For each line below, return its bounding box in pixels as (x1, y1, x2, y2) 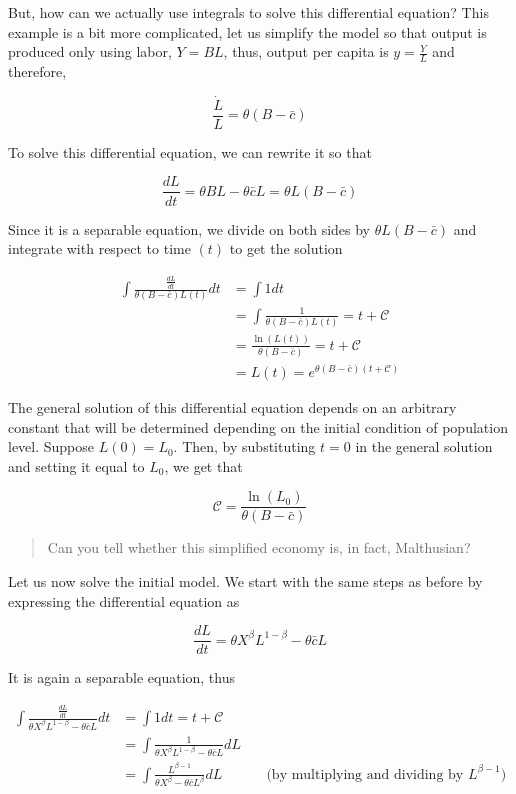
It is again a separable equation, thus (8, 667, 235, 688)
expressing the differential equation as (8, 590, 240, 611)
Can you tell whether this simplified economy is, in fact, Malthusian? (47, 537, 471, 558)
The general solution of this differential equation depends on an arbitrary (8, 396, 457, 417)
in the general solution (355, 436, 493, 457)
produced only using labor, (8, 41, 172, 62)
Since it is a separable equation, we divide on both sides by (8, 218, 371, 239)
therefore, (8, 61, 67, 82)
